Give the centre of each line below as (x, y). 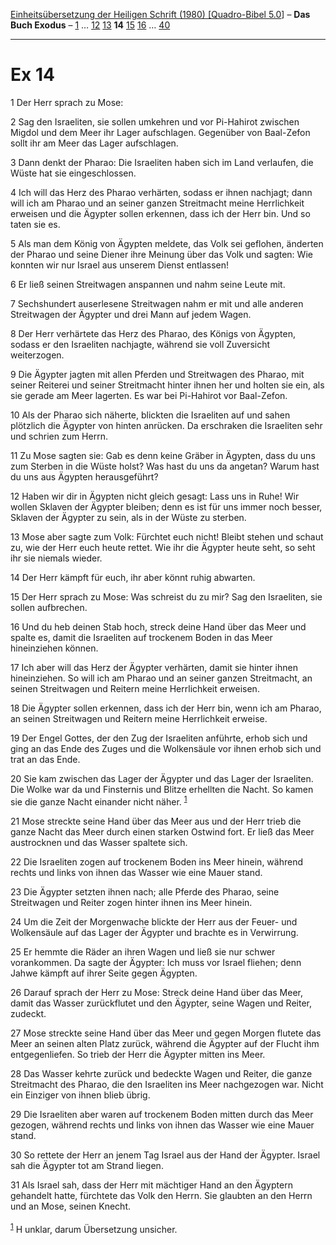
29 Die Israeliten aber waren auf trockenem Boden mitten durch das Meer (162, 1114)
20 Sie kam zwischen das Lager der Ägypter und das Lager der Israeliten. (162, 778)
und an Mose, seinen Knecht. (71, 1206)
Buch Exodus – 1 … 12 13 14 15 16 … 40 (90, 25)
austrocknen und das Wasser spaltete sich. (99, 842)
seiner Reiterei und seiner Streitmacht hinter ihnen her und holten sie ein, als (167, 385)
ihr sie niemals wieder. (56, 558)
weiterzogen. (37, 355)
